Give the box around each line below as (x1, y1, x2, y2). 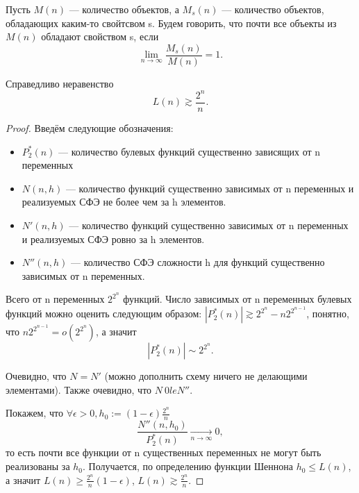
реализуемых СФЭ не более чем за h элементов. (22, 194, 226, 209)
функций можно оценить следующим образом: (6, 306, 202, 321)
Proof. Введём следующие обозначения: (6, 121, 174, 135)
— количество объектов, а (69, 2, 179, 16)
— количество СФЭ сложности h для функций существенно (71, 255, 325, 269)
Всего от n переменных (6, 292, 105, 306)
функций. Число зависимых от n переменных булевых (123, 292, 352, 306)
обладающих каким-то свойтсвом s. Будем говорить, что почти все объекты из (6, 15, 337, 30)
